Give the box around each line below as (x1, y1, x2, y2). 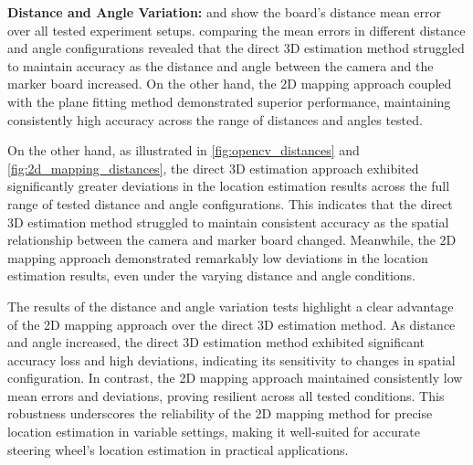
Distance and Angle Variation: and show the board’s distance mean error (7, 3, 442, 21)
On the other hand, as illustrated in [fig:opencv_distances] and (7, 141, 360, 160)
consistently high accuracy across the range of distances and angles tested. (7, 110, 423, 129)
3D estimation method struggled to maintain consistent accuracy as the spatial (7, 212, 449, 231)
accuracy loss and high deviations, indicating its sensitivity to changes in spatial (7, 350, 456, 369)
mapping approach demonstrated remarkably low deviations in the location (7, 248, 428, 267)
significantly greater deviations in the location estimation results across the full (7, 176, 450, 196)
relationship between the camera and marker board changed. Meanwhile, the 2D (7, 230, 457, 249)
